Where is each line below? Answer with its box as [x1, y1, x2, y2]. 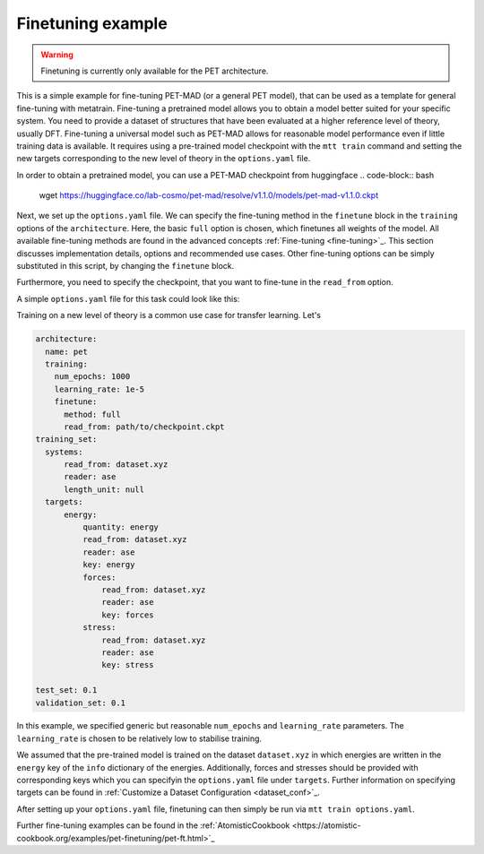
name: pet [45, 346, 89, 357]
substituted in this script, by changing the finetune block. [16, 261, 235, 272]
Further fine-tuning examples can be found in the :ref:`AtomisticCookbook [16, 820, 290, 831]
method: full [64, 409, 121, 419]
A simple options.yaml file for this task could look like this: [16, 293, 240, 304]
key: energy [82, 560, 135, 570]
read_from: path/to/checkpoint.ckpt [64, 421, 225, 432]
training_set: [35, 435, 98, 444]
